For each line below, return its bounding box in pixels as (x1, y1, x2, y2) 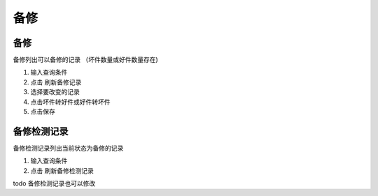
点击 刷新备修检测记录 (30, 166, 94, 174)
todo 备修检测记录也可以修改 (13, 179, 96, 188)
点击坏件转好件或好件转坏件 (30, 98, 111, 106)
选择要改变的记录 (30, 88, 80, 96)
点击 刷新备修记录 (30, 77, 82, 86)
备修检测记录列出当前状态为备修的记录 (13, 144, 124, 152)
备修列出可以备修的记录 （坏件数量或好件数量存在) (13, 56, 159, 64)
